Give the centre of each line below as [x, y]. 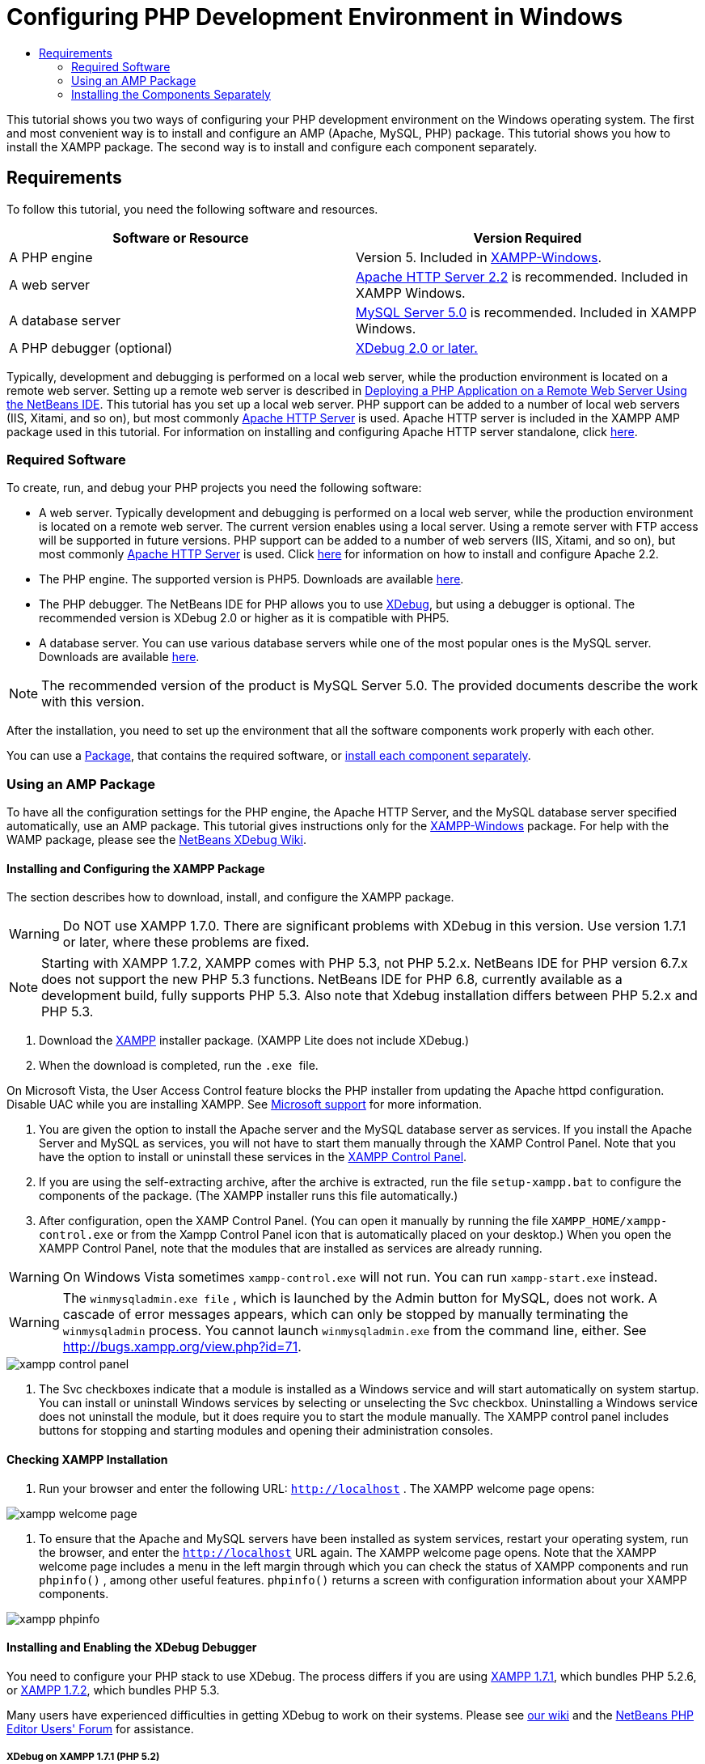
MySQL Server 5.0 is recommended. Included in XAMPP [526, 312]
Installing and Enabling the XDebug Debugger [132, 1647]
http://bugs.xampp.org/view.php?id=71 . [182, 1347]
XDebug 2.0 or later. [417, 348]
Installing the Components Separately [171, 94]
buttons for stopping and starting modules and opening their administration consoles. [266, 1431]
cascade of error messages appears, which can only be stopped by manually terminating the [346, 1315]
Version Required [528, 237]
